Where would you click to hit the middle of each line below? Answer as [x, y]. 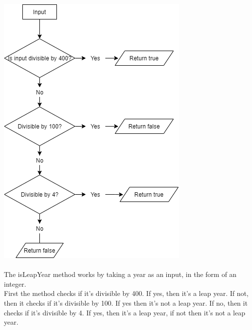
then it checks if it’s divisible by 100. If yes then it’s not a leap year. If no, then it [126, 302]
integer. [15, 284]
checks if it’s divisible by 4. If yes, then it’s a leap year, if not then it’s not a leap [125, 312]
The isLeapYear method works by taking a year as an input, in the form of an [120, 274]
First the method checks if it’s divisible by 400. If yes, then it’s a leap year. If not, [126, 293]
